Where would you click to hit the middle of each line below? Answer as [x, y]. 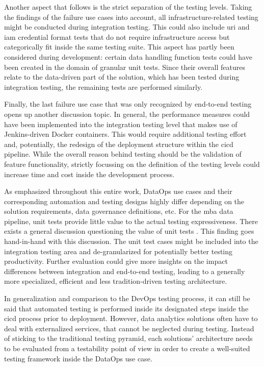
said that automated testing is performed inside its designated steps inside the [126, 308]
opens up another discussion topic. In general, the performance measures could [127, 114]
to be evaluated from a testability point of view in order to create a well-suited [127, 348]
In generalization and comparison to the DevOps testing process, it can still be [127, 298]
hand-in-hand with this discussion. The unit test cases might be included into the [131, 241]
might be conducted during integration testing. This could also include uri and [127, 27]
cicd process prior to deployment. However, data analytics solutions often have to [131, 318]
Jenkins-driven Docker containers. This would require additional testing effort [125, 134]
